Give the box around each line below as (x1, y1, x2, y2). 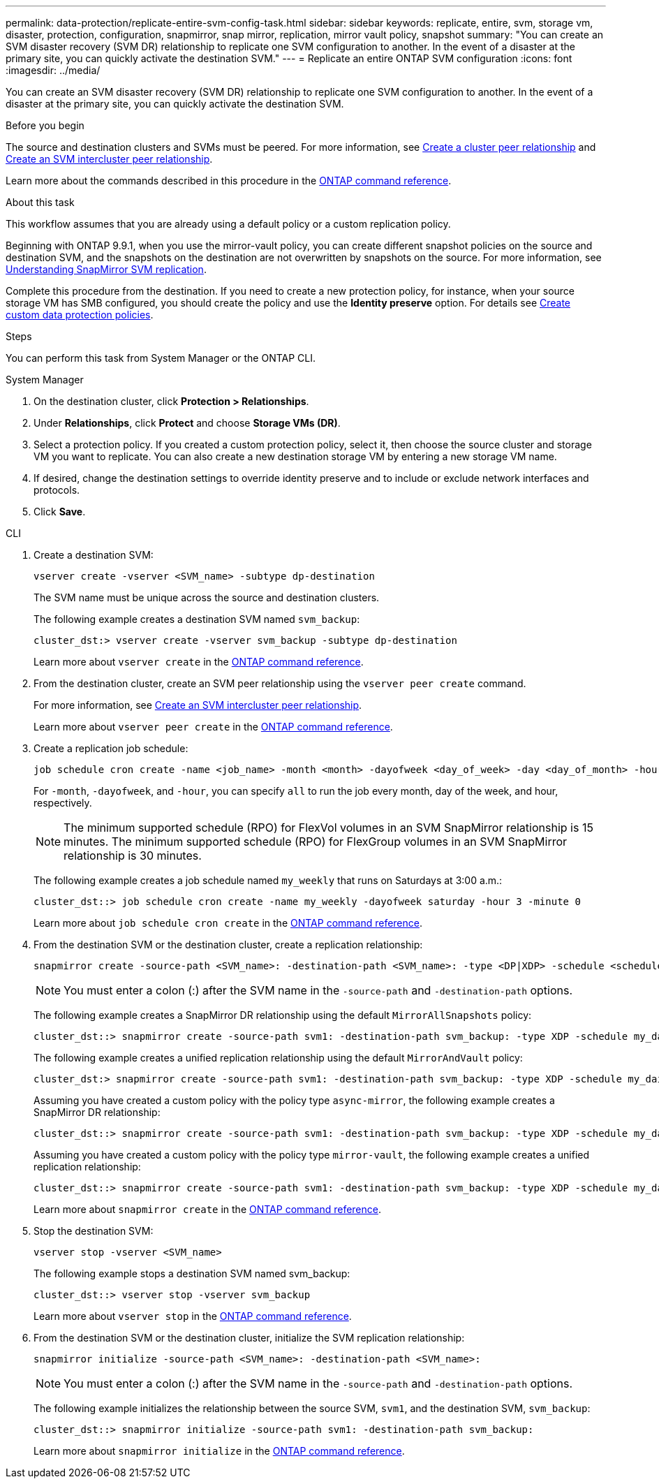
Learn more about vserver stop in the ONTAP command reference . (34, 1310, 352, 1322)
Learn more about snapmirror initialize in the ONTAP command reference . (34, 1445, 405, 1457)
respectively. (34, 797, 92, 809)
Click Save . (34, 506, 86, 517)
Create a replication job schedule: (34, 742, 188, 754)
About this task (6, 196, 75, 208)
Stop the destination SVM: (34, 1225, 154, 1237)
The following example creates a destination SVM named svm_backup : (34, 613, 360, 625)
